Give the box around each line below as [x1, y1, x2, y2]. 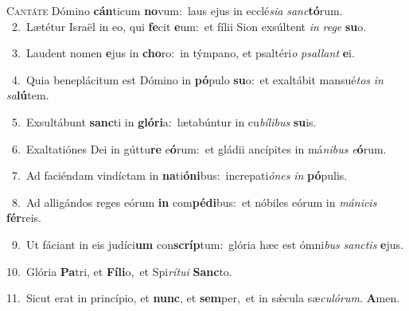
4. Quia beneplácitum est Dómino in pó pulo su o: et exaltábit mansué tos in [11, 71, 384, 87]
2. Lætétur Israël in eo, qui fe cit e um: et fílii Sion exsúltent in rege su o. [11, 17, 367, 34]
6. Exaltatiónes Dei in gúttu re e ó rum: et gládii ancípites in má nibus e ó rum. [11, 140, 387, 157]
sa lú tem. [6, 87, 49, 103]
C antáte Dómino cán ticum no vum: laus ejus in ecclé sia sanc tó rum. [6, 2, 343, 18]
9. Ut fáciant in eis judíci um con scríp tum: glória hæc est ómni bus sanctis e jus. [11, 235, 403, 252]
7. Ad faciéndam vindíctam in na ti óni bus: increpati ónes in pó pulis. [11, 167, 348, 184]
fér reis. [6, 209, 41, 226]
